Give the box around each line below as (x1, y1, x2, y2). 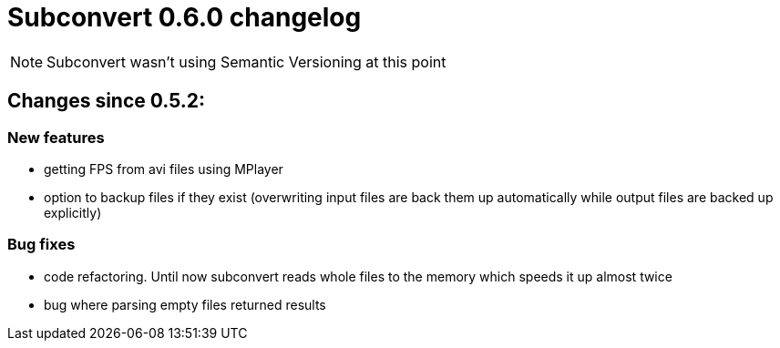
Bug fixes (7, 235, 76, 254)
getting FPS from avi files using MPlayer (44, 160, 283, 177)
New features (7, 128, 105, 147)
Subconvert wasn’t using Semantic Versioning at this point (46, 52, 446, 71)
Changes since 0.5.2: (7, 89, 206, 113)
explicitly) (44, 204, 102, 220)
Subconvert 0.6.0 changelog (7, 2, 362, 33)
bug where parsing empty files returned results (44, 296, 326, 312)
